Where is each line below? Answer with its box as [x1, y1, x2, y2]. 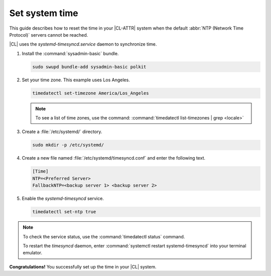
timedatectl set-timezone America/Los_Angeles [32, 90, 149, 96]
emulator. [23, 250, 43, 256]
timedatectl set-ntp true [32, 209, 96, 215]
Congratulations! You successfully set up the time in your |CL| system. [9, 263, 157, 269]
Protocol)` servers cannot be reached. [9, 32, 88, 38]
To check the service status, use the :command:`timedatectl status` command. [23, 233, 185, 239]
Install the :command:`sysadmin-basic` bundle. [22, 50, 119, 56]
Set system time [9, 8, 79, 19]
